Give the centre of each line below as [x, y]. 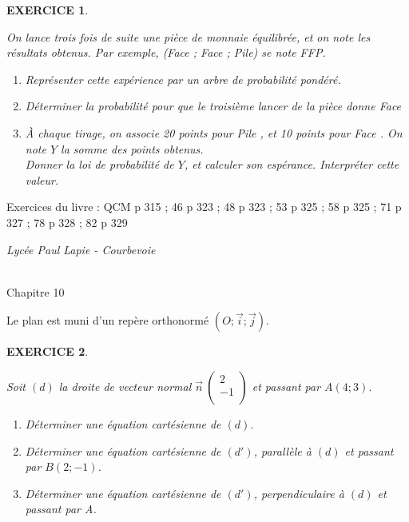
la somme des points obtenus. [132, 148]
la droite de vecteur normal [125, 386]
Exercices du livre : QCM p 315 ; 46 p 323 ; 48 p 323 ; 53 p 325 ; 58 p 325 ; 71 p [204, 207]
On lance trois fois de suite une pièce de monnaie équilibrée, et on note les [189, 36]
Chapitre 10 [36, 291]
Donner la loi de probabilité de [99, 164]
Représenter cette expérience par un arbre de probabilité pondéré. [183, 79]
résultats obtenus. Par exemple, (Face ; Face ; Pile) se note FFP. [166, 52]
